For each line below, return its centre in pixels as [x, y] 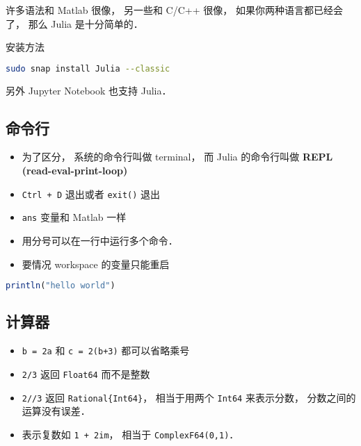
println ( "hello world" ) [61, 286]
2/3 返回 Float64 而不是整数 [86, 373]
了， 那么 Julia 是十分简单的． [74, 23]
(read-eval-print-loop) [75, 171]
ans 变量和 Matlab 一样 [74, 217]
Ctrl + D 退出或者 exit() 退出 [91, 193]
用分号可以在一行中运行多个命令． [100, 240]
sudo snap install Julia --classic [88, 68]
